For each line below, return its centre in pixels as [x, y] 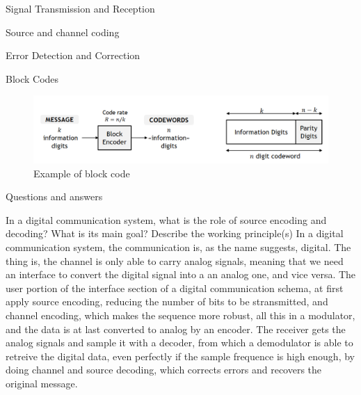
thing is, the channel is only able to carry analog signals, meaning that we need [175, 260]
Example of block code [82, 173]
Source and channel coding [63, 32]
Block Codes [32, 78]
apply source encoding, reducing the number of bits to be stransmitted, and [167, 301]
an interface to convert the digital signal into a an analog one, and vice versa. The [181, 274]
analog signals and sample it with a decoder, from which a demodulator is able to [179, 342]
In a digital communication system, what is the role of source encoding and [166, 219]
